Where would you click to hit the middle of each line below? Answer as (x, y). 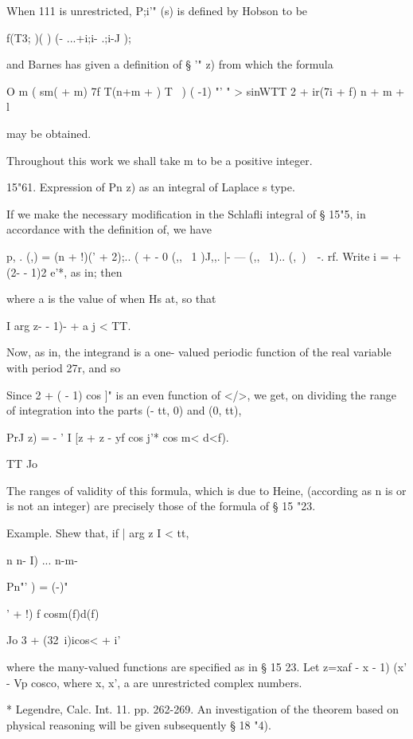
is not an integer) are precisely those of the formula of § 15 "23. (161, 506)
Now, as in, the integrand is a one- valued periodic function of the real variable (199, 352)
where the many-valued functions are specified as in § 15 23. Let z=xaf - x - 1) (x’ (207, 667)
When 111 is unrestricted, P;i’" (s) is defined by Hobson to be (157, 10)
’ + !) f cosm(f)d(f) (53, 613)
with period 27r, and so (64, 367)
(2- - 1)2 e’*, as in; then (64, 271)
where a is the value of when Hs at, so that (111, 299)
